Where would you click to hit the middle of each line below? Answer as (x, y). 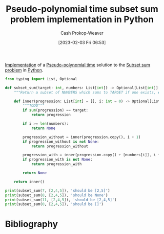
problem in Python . (24, 70)
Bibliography (31, 224)
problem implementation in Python (82, 19)
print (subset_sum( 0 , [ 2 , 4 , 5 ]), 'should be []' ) (54, 204)
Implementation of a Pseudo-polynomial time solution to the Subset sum (78, 65)
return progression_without (60, 146)
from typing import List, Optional (41, 79)
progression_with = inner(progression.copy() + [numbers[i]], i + (92, 155)
